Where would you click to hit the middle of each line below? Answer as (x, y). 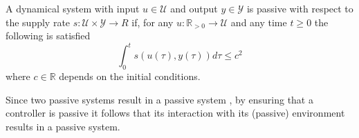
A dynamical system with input (73, 8)
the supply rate (38, 22)
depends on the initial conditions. (130, 76)
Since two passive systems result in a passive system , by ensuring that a (159, 99)
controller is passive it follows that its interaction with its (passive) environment (175, 113)
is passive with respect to (300, 8)
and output (194, 8)
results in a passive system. (63, 126)
